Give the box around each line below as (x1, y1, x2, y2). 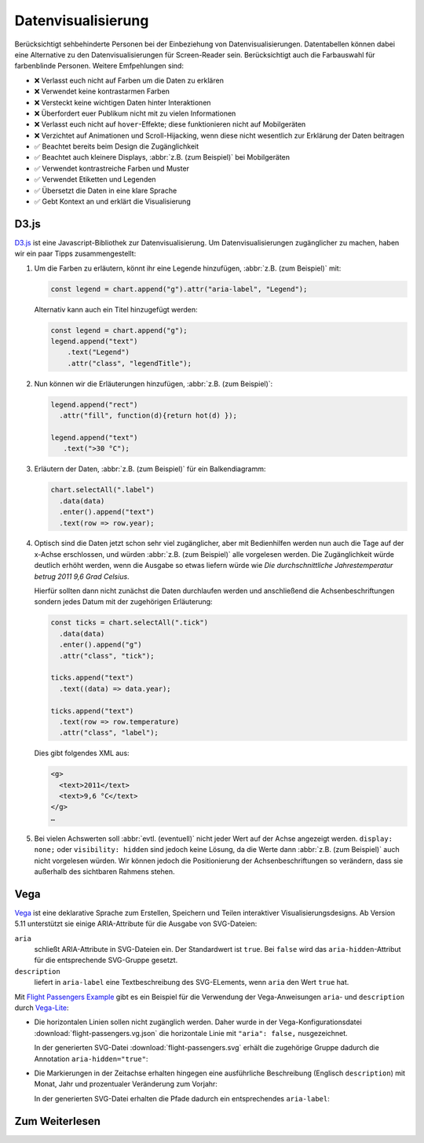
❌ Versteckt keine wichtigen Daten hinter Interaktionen (34, 98, 211, 107)
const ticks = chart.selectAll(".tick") (50, 618, 208, 627)
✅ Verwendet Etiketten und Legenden (34, 175, 156, 184)
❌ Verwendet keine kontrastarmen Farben (34, 87, 170, 96)
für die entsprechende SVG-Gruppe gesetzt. (34, 956, 178, 965)
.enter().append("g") (59, 640, 143, 649)
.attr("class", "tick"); (59, 651, 155, 660)
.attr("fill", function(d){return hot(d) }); (59, 411, 237, 420)
